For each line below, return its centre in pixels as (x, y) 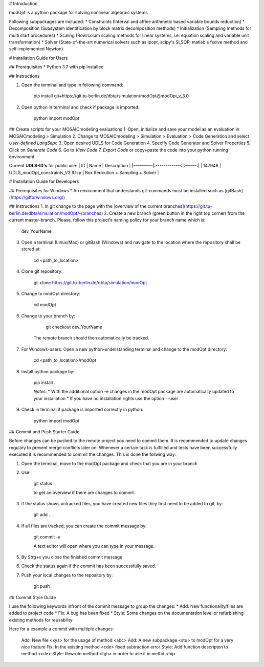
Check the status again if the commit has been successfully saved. (89, 566)
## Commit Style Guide (33, 597)
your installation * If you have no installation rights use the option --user (106, 398)
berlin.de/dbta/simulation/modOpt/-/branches (55, 213)
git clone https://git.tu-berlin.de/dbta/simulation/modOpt (90, 282)
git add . (42, 515)
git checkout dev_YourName (74, 327)
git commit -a (47, 537)
